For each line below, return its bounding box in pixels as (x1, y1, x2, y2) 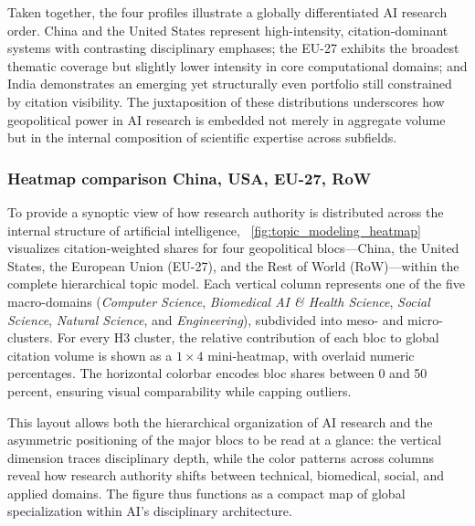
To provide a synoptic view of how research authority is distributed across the (7, 202, 444, 221)
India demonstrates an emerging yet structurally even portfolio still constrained (7, 74, 452, 93)
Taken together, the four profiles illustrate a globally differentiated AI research (7, 3, 448, 21)
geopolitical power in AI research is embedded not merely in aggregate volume (7, 110, 446, 129)
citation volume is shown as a (7, 345, 173, 364)
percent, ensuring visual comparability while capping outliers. (7, 381, 352, 400)
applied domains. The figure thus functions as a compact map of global (7, 483, 406, 502)
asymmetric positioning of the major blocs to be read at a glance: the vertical (7, 430, 442, 449)
